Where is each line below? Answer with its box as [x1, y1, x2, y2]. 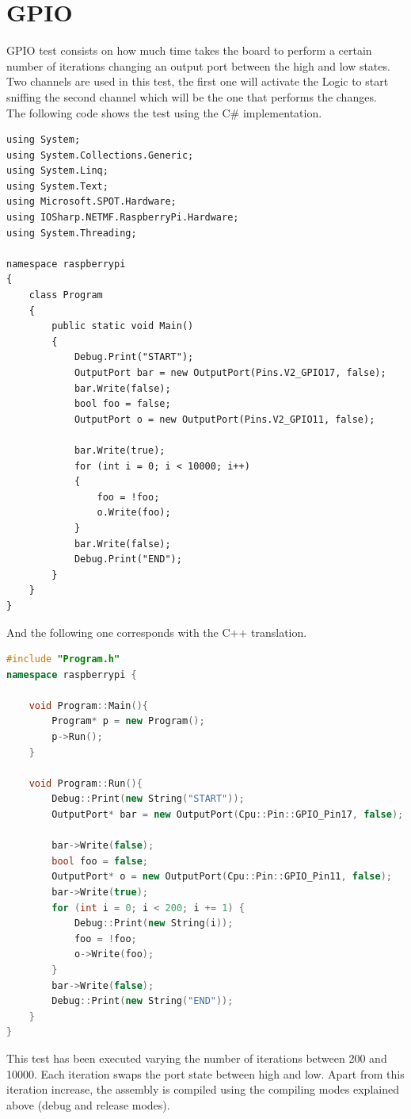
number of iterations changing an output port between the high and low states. [6, 57, 390, 74]
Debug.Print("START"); [74, 351, 194, 363]
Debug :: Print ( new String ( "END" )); [51, 995, 234, 1007]
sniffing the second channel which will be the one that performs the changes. [6, 88, 377, 105]
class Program [29, 289, 103, 301]
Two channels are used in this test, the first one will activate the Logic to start [6, 73, 389, 90]
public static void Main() [51, 320, 194, 332]
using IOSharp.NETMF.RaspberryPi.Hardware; [6, 212, 239, 224]
